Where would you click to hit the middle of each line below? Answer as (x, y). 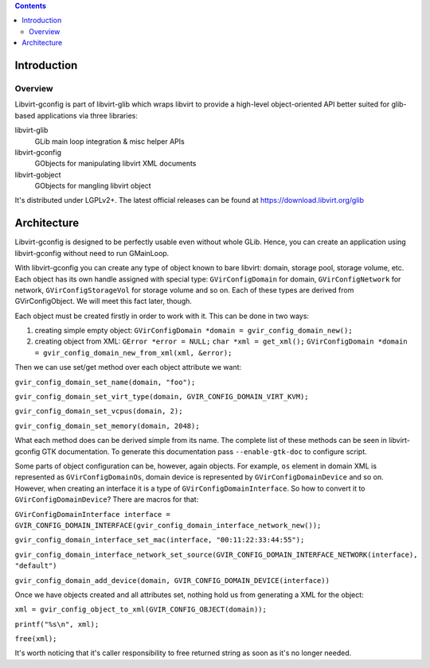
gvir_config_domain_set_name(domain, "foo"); (105, 382)
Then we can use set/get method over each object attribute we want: (128, 367)
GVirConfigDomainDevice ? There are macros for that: (107, 499)
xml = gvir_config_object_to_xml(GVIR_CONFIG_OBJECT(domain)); (141, 610)
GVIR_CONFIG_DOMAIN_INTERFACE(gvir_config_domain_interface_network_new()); (168, 525)
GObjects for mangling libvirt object (93, 186)
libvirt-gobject (38, 174)
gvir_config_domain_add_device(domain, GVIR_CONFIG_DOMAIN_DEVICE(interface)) (172, 580)
